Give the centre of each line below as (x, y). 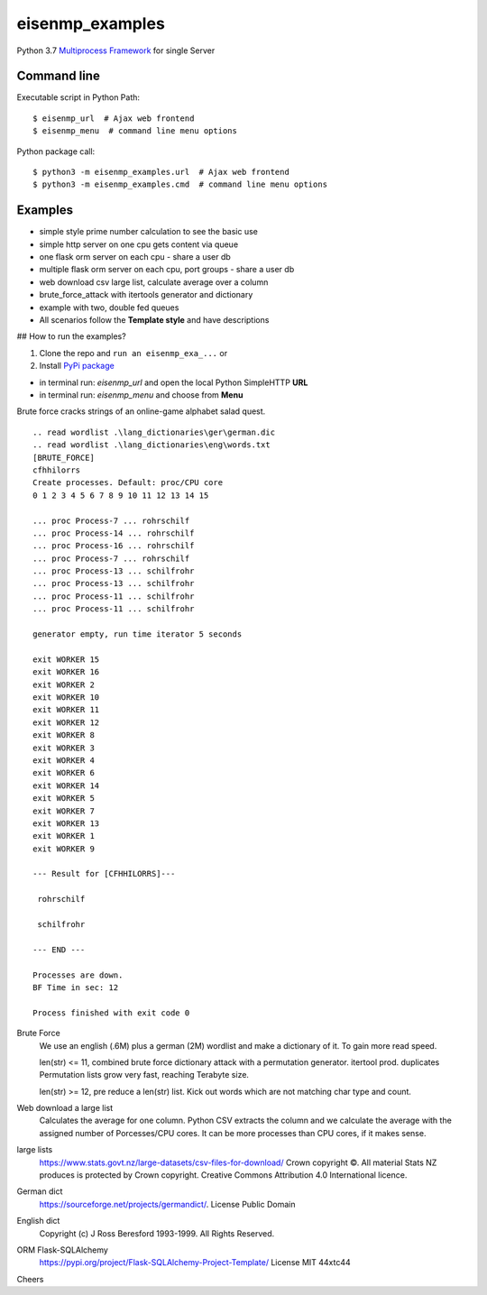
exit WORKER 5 (64, 799)
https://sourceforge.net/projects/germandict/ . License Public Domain (167, 1204)
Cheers (30, 1279)
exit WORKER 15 (66, 659)
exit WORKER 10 (66, 697)
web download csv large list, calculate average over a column (154, 282)
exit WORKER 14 (66, 785)
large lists (35, 1150)
